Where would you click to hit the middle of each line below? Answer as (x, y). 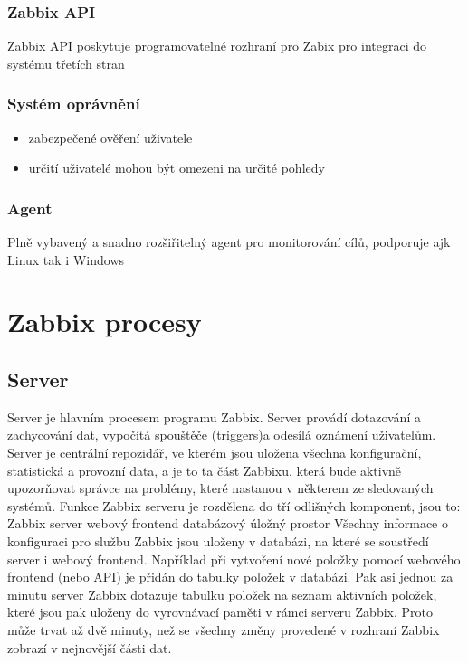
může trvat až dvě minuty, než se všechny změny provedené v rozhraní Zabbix (224, 629)
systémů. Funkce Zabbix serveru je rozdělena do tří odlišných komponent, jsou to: (234, 505)
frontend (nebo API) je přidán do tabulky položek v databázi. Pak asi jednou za (230, 577)
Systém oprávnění (74, 104)
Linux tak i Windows (66, 259)
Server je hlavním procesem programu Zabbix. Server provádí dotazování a (214, 417)
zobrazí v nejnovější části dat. (90, 647)
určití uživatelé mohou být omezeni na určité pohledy (177, 168)
